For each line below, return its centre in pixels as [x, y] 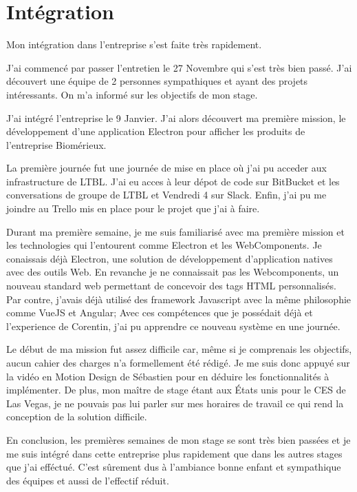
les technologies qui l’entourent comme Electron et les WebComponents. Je [164, 245]
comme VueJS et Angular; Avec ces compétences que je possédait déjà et [160, 312]
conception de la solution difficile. [77, 417]
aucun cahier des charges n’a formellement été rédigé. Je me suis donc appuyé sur [178, 362]
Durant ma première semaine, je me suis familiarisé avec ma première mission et [175, 231]
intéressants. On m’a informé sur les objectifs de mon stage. [132, 94]
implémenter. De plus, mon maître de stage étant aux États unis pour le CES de [176, 390]
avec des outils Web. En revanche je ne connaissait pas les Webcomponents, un [173, 272]
